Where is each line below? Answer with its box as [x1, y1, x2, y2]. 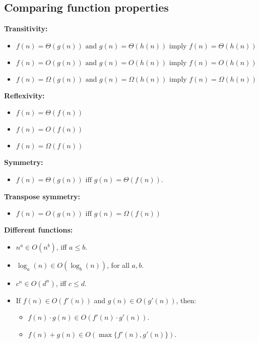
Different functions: [4, 224, 73, 235]
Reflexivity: [4, 90, 45, 100]
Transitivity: [4, 23, 48, 34]
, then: [176, 295, 197, 305]
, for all [107, 259, 129, 270]
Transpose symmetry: [4, 191, 81, 201]
